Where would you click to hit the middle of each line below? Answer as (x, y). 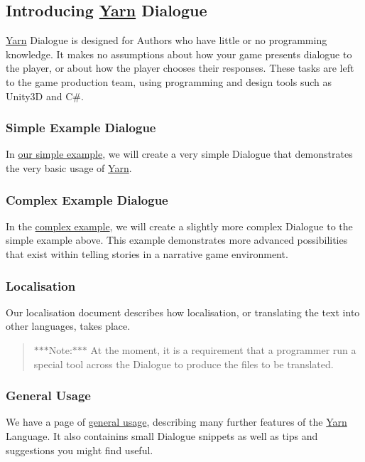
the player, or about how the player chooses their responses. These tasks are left (180, 68)
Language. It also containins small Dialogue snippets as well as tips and (162, 435)
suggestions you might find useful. (80, 450)
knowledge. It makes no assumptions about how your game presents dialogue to (179, 54)
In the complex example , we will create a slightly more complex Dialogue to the (179, 226)
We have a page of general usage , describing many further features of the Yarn (176, 422)
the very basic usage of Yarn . (69, 167)
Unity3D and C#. (45, 96)
